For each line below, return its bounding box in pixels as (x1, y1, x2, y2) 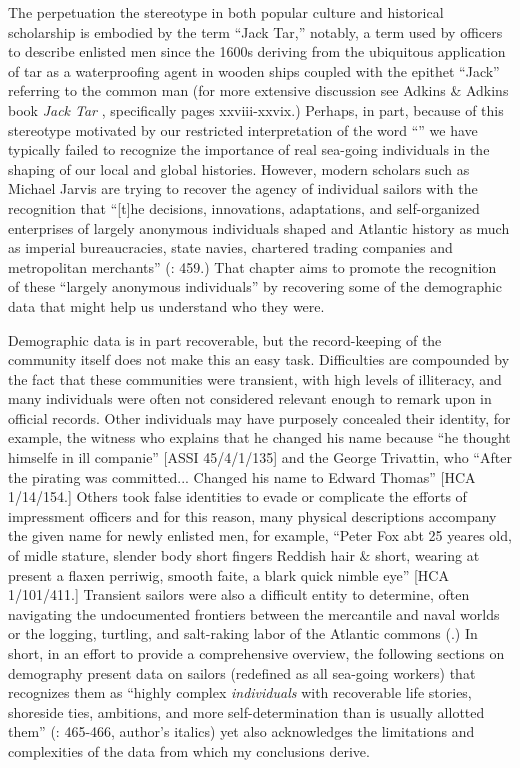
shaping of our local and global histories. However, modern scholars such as (8, 158, 470, 179)
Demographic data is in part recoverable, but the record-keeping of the (8, 329, 442, 350)
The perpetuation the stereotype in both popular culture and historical (8, 2, 444, 22)
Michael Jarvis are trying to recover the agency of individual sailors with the (8, 178, 478, 199)
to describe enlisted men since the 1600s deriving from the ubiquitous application (8, 41, 506, 62)
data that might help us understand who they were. (8, 295, 325, 316)
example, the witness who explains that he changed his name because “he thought (8, 427, 511, 448)
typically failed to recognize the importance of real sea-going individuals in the (8, 139, 490, 160)
